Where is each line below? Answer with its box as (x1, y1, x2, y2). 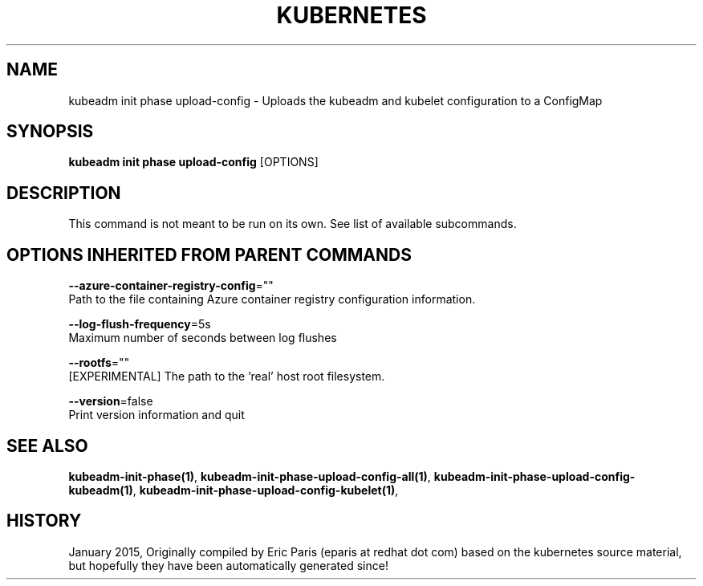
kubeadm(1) (68, 482, 133, 497)
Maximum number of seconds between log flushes (68, 331, 337, 345)
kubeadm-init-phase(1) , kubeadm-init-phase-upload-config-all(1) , (68, 469, 431, 483)
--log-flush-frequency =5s (68, 317, 211, 332)
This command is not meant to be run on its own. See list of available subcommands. (68, 217, 517, 231)
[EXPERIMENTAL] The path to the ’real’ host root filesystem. (68, 369, 385, 384)
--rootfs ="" (68, 356, 130, 370)
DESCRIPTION (6, 182, 121, 203)
